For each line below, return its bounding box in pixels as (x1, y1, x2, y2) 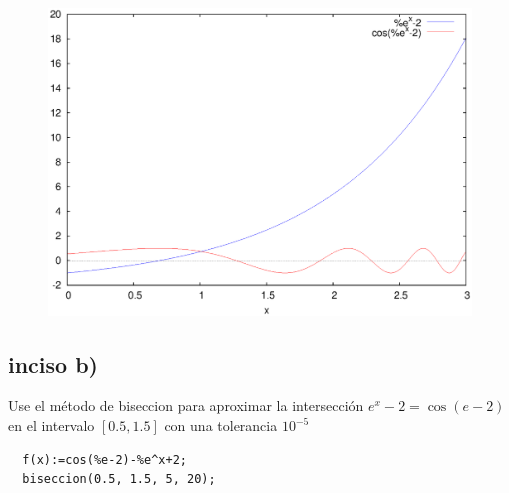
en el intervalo (8, 415, 95, 436)
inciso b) (8, 348, 99, 379)
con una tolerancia (164, 415, 278, 436)
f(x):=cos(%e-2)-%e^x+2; (22, 452, 187, 467)
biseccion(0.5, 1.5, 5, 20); (22, 472, 216, 487)
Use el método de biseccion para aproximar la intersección (8, 395, 364, 416)
